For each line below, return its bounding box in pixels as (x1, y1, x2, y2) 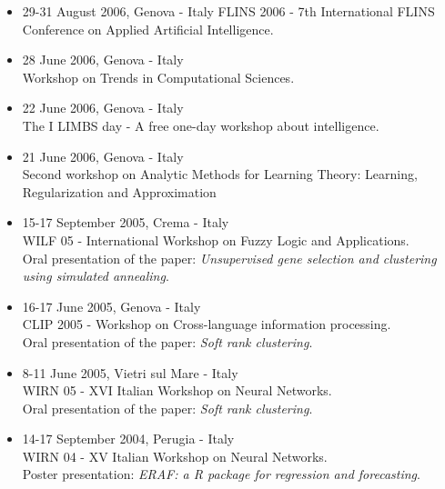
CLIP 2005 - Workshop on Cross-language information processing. (22, 314, 391, 334)
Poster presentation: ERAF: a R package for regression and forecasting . (22, 464, 420, 484)
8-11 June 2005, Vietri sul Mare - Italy (22, 363, 238, 382)
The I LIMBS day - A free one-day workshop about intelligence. (22, 115, 379, 135)
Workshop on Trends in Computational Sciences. (22, 67, 295, 86)
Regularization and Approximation (22, 182, 217, 201)
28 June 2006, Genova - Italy (22, 50, 184, 69)
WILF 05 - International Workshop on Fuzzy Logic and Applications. (22, 230, 410, 249)
